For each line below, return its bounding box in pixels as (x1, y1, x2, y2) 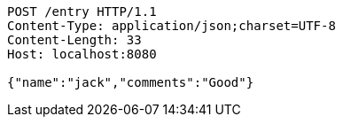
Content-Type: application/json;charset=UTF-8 (7, 19, 336, 33)
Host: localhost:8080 (7, 47, 157, 61)
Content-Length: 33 (7, 33, 142, 47)
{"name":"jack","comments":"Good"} (7, 75, 254, 89)
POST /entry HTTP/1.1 (7, 4, 157, 19)
